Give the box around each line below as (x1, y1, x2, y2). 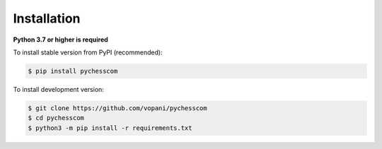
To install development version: (13, 85, 104, 93)
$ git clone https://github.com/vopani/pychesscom (28, 104, 208, 112)
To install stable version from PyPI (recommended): (13, 48, 163, 56)
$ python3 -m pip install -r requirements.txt (28, 124, 192, 132)
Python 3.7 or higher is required (13, 35, 109, 44)
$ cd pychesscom (28, 114, 85, 122)
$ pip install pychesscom (28, 67, 118, 75)
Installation (13, 11, 81, 26)
